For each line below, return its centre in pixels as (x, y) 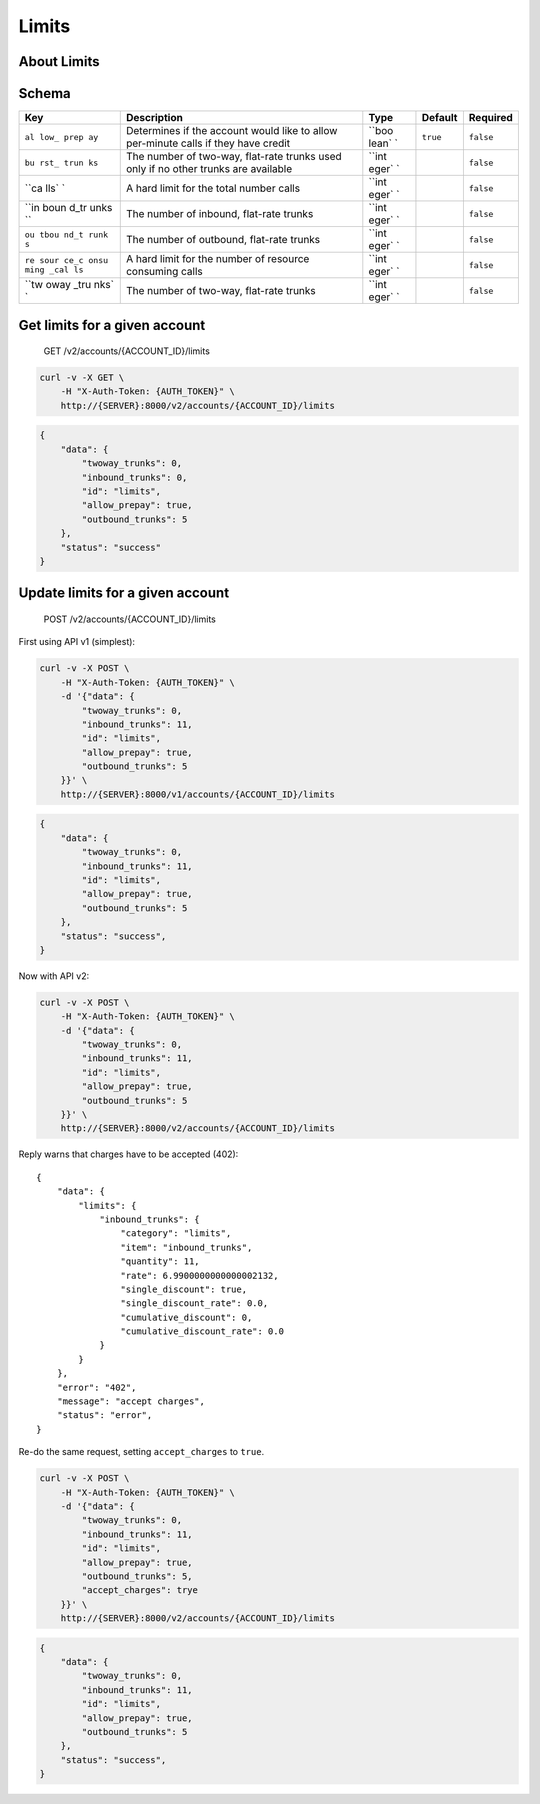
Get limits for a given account (112, 325)
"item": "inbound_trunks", (186, 1247)
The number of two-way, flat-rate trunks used (233, 157)
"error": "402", (96, 1387)
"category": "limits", (176, 1233)
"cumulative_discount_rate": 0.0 (202, 1331)
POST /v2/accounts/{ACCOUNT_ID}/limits (130, 619)
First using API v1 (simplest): (76, 642)
